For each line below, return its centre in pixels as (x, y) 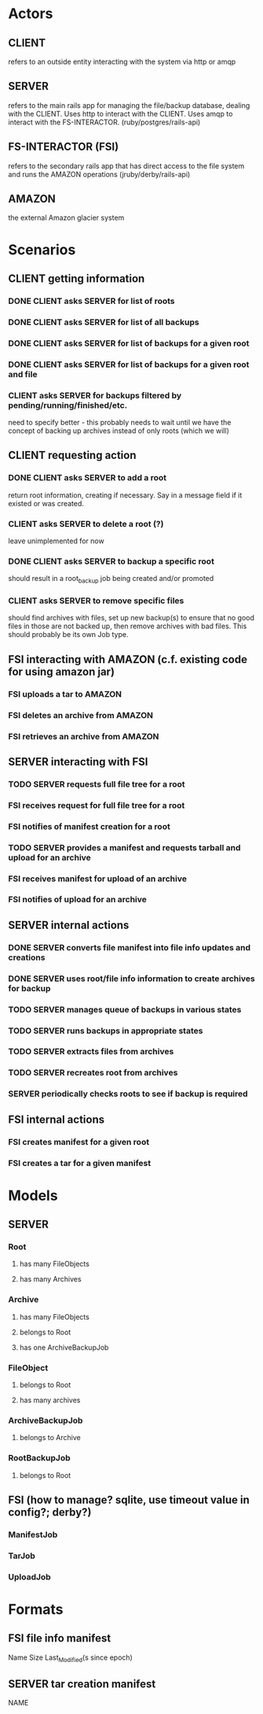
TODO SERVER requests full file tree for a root (97, 784)
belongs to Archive (50, 1438)
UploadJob (29, 1577)
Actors (31, 14)
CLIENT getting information (77, 279)
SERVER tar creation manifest (82, 1684)
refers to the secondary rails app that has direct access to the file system (126, 165)
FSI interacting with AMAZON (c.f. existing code (128, 659)
